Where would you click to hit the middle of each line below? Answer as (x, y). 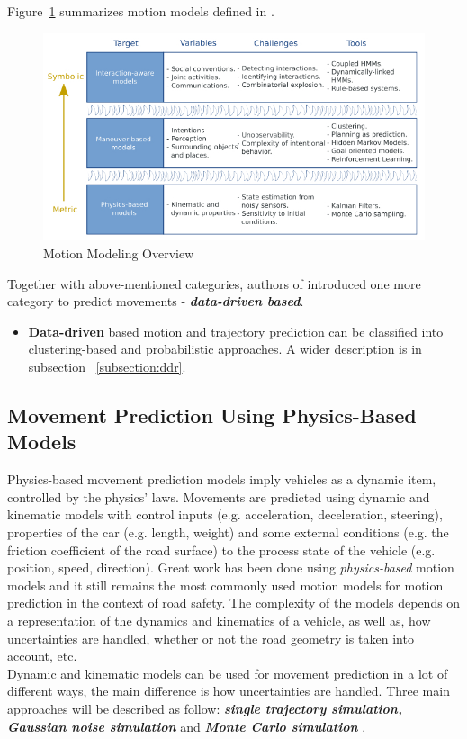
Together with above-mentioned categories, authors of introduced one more (214, 283)
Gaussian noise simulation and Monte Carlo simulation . (187, 726)
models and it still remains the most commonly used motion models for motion (225, 585)
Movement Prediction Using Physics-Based (212, 415)
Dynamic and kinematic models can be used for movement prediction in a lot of (228, 673)
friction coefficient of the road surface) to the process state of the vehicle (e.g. (221, 550)
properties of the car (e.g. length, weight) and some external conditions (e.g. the (228, 532)
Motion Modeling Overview (119, 253)
